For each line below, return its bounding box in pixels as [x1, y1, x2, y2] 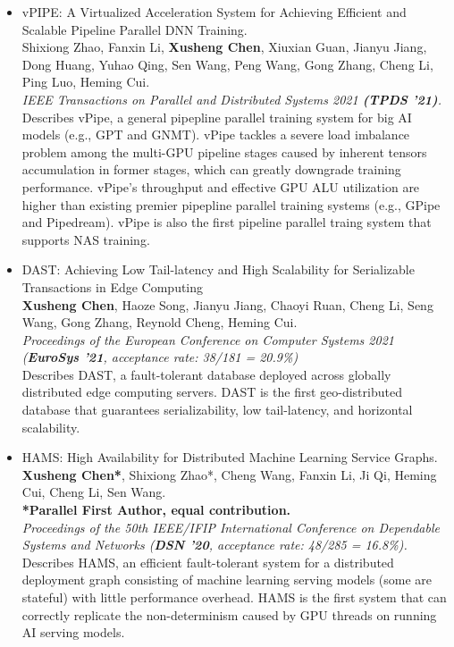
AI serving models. [21, 623, 125, 642]
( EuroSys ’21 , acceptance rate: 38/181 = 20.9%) [21, 348, 298, 366]
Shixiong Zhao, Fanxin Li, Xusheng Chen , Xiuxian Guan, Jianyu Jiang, [21, 38, 427, 56]
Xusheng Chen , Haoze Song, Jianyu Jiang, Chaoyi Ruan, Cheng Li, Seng [21, 295, 433, 314]
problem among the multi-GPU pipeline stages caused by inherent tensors [21, 142, 427, 161]
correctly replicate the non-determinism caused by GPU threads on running [21, 605, 437, 624]
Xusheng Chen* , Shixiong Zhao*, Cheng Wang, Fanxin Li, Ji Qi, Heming [21, 465, 437, 483]
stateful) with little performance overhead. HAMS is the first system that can [21, 588, 447, 606]
